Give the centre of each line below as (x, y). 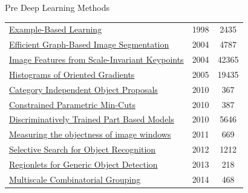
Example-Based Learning (56, 29)
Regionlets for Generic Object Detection (83, 164)
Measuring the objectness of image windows (90, 134)
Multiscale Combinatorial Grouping (75, 179)
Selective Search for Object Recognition (83, 149)
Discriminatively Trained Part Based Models (92, 119)
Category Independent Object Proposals (83, 89)
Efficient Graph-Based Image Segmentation (89, 44)
